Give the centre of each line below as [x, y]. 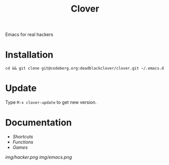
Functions [23, 142]
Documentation [39, 123]
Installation [29, 55]
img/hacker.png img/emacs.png [39, 157]
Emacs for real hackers [29, 35]
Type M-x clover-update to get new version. [51, 102]
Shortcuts [23, 136]
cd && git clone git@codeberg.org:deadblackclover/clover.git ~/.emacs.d [85, 69]
